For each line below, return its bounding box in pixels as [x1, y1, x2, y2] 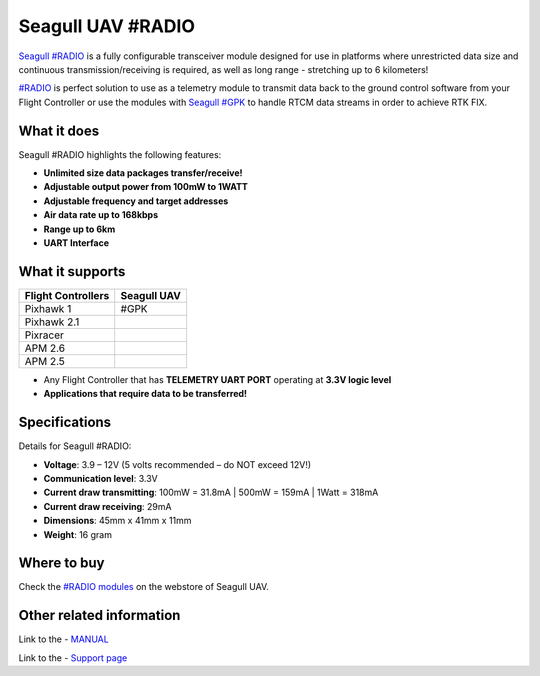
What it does [18, 122, 100, 139]
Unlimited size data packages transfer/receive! [43, 167, 244, 179]
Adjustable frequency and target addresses [43, 195, 229, 207]
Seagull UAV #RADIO [18, 15, 195, 37]
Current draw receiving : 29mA [43, 500, 172, 512]
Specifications [18, 414, 112, 431]
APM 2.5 [24, 354, 65, 368]
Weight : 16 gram [43, 528, 112, 540]
